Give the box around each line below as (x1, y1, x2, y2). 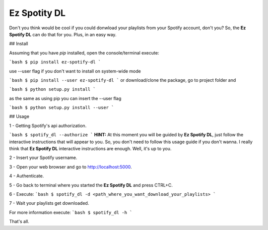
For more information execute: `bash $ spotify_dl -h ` (9, 209, 133, 215)
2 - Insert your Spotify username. (9, 155, 77, 161)
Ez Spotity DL (9, 7, 66, 18)
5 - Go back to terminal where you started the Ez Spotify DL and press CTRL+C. (9, 182, 173, 188)
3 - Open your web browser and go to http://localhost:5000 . (9, 164, 132, 170)
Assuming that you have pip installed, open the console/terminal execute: (9, 50, 159, 56)
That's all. (9, 219, 29, 225)
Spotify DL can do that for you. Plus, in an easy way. (9, 31, 117, 37)
